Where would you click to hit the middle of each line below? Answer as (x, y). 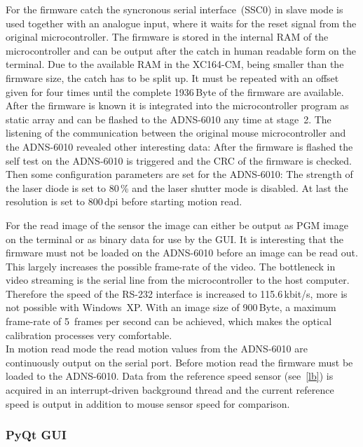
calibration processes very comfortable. (89, 335)
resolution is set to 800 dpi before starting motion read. (124, 201)
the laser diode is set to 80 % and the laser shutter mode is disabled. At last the (177, 187)
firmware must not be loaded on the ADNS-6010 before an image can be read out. (182, 253)
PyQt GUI (36, 435)
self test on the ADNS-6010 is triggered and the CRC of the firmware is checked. (179, 160)
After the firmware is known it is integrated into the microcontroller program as (177, 105)
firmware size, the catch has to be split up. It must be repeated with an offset (172, 77)
